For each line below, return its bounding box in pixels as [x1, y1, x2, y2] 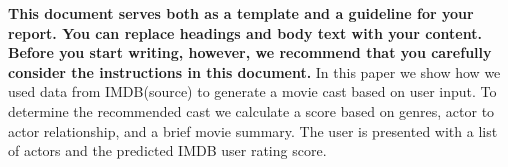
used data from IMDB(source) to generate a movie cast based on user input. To [8, 81, 497, 102]
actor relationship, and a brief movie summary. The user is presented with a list [8, 120, 498, 141]
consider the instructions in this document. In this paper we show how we [8, 61, 501, 82]
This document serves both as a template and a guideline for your [8, 3, 474, 23]
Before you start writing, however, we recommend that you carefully [8, 42, 492, 63]
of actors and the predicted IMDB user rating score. [8, 140, 327, 161]
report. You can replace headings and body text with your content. [8, 22, 482, 43]
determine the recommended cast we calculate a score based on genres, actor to [8, 100, 495, 121]
